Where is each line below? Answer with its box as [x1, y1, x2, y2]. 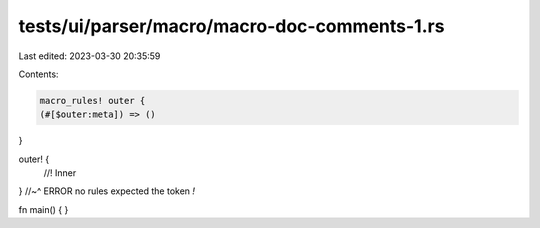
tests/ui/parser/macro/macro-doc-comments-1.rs [18, 15, 445, 37]
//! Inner [43, 167, 77, 179]
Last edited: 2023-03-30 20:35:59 [18, 50, 161, 62]
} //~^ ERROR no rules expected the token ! [18, 185, 195, 197]
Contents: [18, 68, 59, 80]
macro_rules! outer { [39, 95, 146, 106]
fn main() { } [18, 203, 69, 215]
